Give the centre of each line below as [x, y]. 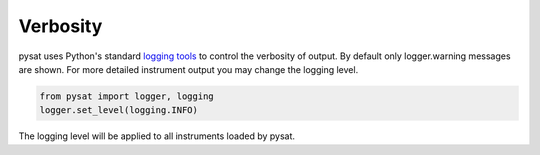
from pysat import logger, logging [126, 96]
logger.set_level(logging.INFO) [119, 110]
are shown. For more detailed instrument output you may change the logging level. [188, 69]
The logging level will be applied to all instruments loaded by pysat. [156, 136]
